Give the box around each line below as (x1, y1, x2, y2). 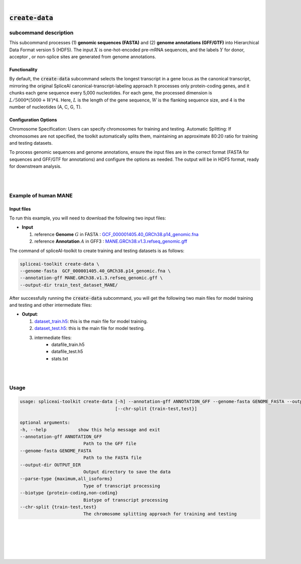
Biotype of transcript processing (83, 497, 168, 503)
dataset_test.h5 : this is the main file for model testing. (34, 325, 145, 331)
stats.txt (51, 356, 68, 362)
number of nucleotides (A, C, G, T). (9, 103, 82, 110)
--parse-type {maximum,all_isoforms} (20, 476, 113, 482)
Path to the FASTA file (83, 455, 142, 461)
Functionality (9, 66, 38, 72)
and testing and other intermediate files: (9, 302, 92, 308)
